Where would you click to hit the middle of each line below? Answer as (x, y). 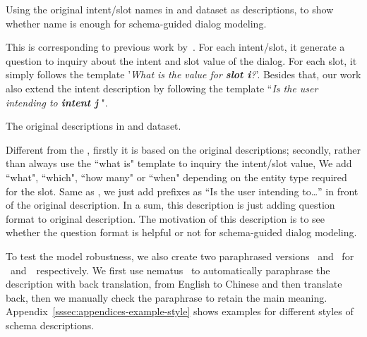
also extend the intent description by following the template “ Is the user (162, 88)
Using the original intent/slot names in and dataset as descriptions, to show (170, 9)
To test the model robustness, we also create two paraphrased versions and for (180, 256)
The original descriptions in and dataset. (94, 126)
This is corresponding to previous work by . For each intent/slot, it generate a (175, 47)
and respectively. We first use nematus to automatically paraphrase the (170, 270)
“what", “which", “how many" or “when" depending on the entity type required (176, 177)
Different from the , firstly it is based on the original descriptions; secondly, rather (183, 149)
